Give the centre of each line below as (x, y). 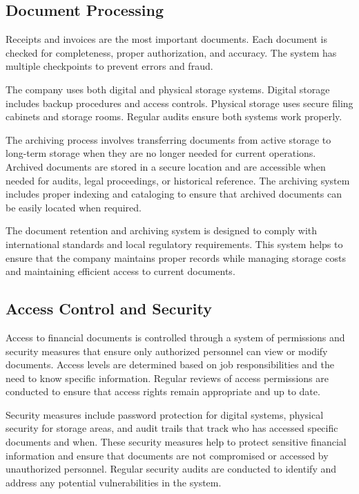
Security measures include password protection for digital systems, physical (165, 414)
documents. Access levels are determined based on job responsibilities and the (170, 364)
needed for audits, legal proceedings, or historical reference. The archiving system (178, 180)
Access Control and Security (109, 308)
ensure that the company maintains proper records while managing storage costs (176, 257)
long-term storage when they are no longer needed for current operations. (161, 153)
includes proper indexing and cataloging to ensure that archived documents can (174, 194)
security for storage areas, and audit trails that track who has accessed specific (172, 428)
